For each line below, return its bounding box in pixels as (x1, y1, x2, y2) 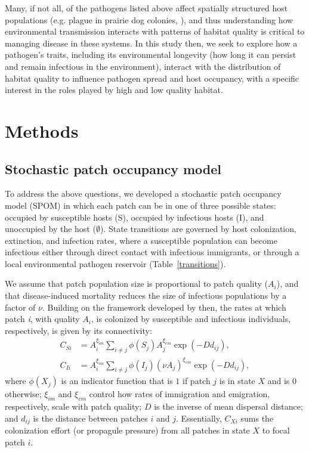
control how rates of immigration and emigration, (89, 388, 270, 400)
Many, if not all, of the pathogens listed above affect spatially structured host (5, 2, 288, 14)
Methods (5, 118, 79, 143)
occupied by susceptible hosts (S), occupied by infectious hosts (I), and (5, 210, 264, 223)
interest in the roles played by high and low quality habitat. (5, 83, 223, 96)
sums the (240, 411, 274, 424)
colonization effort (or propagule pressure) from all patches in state (5, 424, 250, 436)
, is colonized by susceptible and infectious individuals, (91, 312, 291, 325)
